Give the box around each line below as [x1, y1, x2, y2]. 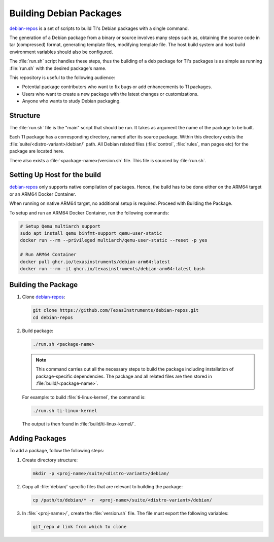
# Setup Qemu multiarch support [20, 223, 101, 229]
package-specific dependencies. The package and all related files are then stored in [36, 373, 213, 379]
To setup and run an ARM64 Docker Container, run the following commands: [9, 209, 169, 215]
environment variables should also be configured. [9, 49, 113, 55]
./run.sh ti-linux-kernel [32, 408, 97, 414]
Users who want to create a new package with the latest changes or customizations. [22, 91, 199, 97]
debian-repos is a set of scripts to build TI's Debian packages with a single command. [9, 25, 189, 31]
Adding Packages [9, 434, 66, 443]
